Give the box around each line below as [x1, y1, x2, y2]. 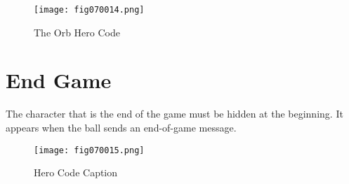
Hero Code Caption [34, 165, 118, 180]
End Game [6, 66, 112, 94]
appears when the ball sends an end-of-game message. [6, 120, 237, 134]
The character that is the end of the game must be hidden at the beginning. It [6, 106, 343, 121]
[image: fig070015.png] [34, 145, 145, 155]
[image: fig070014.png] [34, 5, 145, 15]
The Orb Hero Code [34, 24, 120, 39]
